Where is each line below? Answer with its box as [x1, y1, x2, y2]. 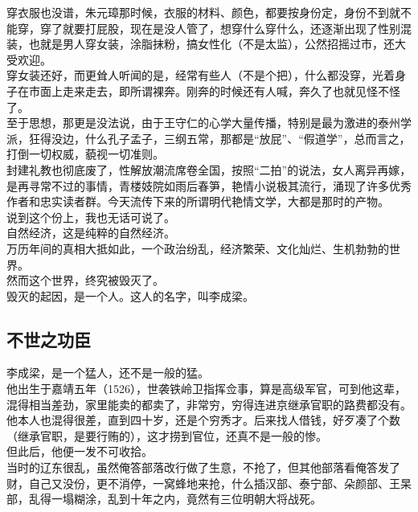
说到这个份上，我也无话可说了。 [6, 208, 175, 225]
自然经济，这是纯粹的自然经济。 [6, 224, 175, 241]
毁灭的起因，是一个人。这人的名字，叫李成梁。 [6, 287, 254, 304]
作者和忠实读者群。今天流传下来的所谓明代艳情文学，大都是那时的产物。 [6, 193, 389, 210]
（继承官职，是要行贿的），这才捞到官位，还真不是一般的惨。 [6, 427, 327, 444]
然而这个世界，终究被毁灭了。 [6, 272, 164, 289]
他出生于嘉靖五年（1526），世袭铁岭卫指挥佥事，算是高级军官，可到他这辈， [6, 380, 406, 397]
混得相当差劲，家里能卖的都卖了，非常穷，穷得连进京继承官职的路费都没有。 [6, 395, 412, 412]
